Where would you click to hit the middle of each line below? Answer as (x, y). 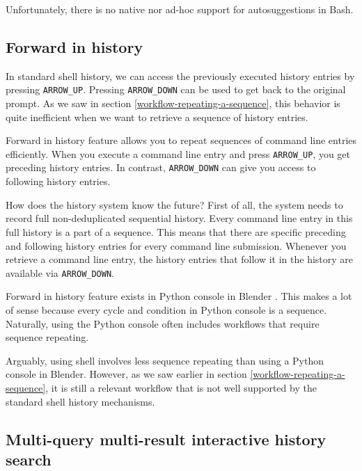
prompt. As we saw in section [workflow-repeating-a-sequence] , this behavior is (173, 103)
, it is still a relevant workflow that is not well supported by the (181, 387)
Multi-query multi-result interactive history (166, 439)
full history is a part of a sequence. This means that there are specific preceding (176, 231)
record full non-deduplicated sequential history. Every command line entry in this (179, 218)
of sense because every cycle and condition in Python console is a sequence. (166, 309)
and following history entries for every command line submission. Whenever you (176, 245)
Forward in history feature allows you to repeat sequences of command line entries (181, 140)
